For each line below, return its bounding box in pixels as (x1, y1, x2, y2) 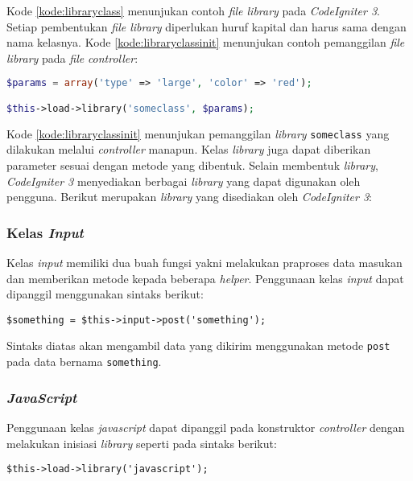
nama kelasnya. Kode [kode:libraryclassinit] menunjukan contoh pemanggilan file (6, 34, 405, 51)
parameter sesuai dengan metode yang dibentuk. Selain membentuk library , (6, 157, 378, 174)
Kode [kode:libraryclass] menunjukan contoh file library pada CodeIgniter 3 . (6, 2, 380, 18)
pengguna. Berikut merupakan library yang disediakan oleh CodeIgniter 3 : (6, 188, 372, 205)
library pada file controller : (6, 49, 138, 66)
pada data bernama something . (6, 353, 162, 370)
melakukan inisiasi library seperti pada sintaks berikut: (6, 434, 277, 451)
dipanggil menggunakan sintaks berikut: (6, 286, 204, 302)
